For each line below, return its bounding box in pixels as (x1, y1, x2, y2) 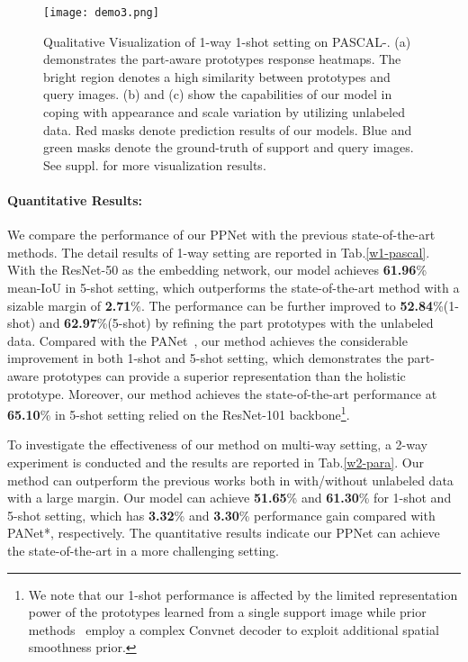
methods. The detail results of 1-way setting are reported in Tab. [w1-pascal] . (7, 242, 430, 261)
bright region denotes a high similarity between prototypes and (43, 67, 391, 86)
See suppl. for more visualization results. (43, 155, 266, 174)
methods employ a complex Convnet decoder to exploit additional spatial (28, 620, 439, 639)
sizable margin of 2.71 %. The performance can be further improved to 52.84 (7, 295, 434, 314)
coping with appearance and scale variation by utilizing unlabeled (43, 103, 405, 122)
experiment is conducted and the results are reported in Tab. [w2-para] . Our (7, 452, 424, 471)
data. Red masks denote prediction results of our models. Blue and (43, 120, 412, 139)
